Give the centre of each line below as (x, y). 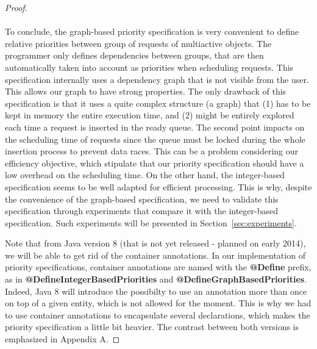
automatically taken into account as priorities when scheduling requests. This (149, 67)
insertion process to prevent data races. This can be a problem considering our (151, 151)
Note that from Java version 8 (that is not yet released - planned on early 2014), (155, 243)
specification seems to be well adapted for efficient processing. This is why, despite (158, 186)
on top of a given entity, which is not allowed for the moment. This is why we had (158, 303)
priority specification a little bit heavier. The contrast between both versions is (152, 327)
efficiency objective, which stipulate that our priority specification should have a (155, 163)
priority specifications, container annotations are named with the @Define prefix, (158, 267)
